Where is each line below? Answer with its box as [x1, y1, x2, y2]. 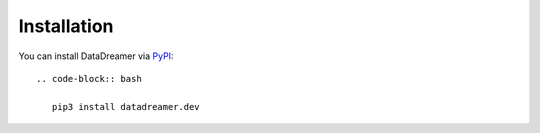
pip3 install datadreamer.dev [51, 101, 200, 112]
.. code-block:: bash [36, 73, 142, 84]
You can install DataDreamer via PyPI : [18, 50, 174, 62]
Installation [18, 15, 114, 37]
